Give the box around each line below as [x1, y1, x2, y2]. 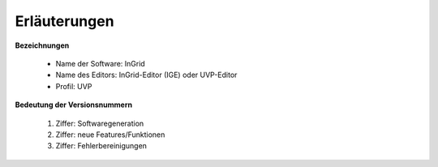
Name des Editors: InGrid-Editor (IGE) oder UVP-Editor [55, 70, 238, 80]
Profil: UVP [55, 81, 92, 91]
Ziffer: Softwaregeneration [55, 118, 144, 128]
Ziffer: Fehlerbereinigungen [55, 141, 148, 151]
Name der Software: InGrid [55, 58, 145, 68]
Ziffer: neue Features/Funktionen [55, 130, 165, 139]
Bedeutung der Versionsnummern [15, 100, 133, 109]
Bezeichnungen [15, 41, 70, 50]
